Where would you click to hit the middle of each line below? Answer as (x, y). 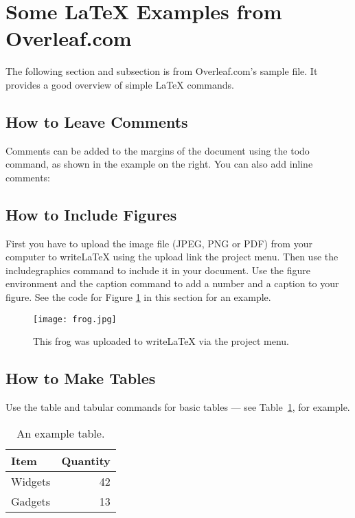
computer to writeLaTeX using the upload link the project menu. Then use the (172, 257)
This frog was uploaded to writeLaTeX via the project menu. (161, 341)
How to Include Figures (91, 214)
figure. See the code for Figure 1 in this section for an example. (138, 297)
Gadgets (31, 501)
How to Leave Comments (97, 121)
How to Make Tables (81, 378)
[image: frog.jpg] (75, 319)
